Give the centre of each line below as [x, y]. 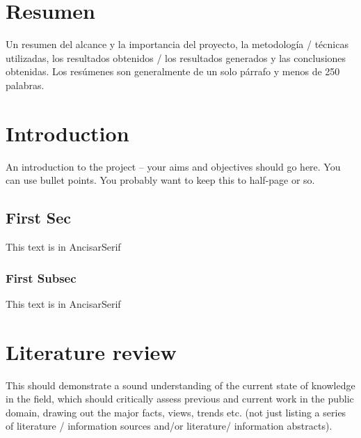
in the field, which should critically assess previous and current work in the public [180, 399]
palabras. [25, 85]
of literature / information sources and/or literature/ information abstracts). [169, 426]
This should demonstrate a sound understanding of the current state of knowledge [180, 385]
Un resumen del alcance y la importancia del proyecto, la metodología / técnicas [177, 44]
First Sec [39, 218]
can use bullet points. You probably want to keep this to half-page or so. [160, 180]
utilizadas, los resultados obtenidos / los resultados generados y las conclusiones [176, 57]
